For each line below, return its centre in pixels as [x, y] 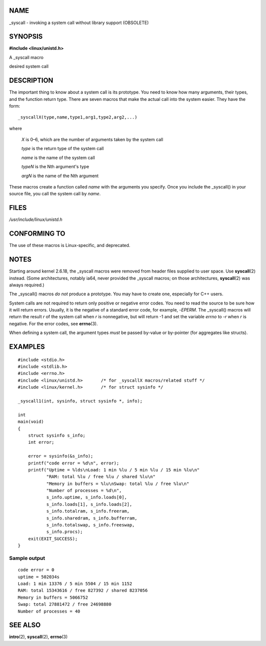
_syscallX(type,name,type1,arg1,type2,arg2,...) [78, 117]
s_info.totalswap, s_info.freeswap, [90, 525]
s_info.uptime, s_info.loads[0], [87, 497]
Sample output [27, 558]
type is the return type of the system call [63, 149]
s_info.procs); [65, 532]
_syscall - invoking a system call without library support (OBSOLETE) [79, 23]
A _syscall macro [26, 57]
